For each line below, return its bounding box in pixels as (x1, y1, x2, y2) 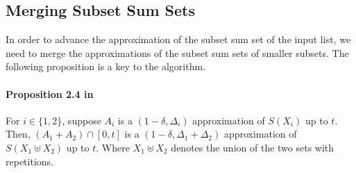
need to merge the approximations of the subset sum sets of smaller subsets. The (6, 45, 349, 60)
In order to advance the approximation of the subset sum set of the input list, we (6, 32, 351, 47)
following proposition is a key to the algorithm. (6, 59, 206, 74)
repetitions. (6, 154, 53, 168)
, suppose (62, 113, 101, 127)
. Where (96, 140, 130, 154)
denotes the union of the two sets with (171, 140, 334, 154)
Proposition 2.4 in (6, 86, 94, 101)
